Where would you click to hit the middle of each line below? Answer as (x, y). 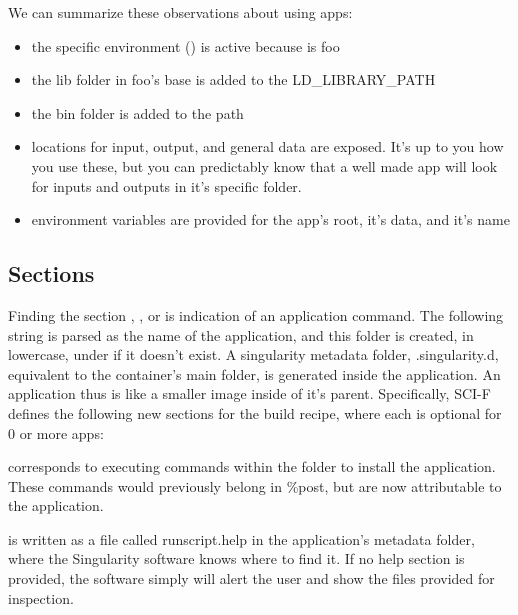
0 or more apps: (56, 432)
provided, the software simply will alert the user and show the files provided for (251, 578)
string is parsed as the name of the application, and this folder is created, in (241, 334)
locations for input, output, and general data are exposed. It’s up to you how (267, 146)
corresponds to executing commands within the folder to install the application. (252, 466)
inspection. (41, 597)
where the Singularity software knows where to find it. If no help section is (236, 558)
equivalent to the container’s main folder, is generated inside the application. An (254, 373)
